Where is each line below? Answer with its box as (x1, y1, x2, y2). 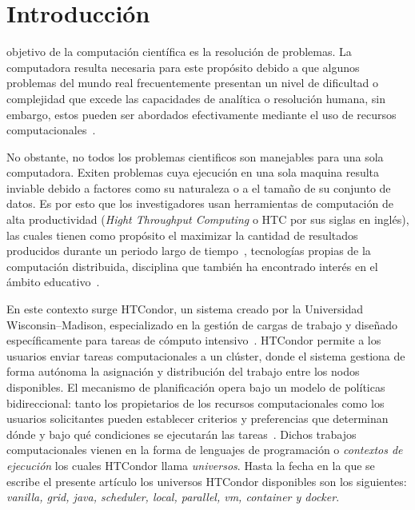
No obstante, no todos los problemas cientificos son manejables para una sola (6, 148, 384, 165)
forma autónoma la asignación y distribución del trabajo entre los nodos (6, 363, 360, 380)
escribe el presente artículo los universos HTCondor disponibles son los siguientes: (6, 472, 407, 489)
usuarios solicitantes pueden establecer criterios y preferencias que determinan (6, 410, 389, 427)
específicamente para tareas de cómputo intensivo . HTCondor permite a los (6, 332, 381, 349)
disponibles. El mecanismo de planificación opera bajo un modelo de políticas (6, 379, 385, 395)
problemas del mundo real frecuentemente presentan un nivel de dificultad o (6, 74, 379, 91)
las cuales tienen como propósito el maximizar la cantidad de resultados (6, 226, 358, 243)
